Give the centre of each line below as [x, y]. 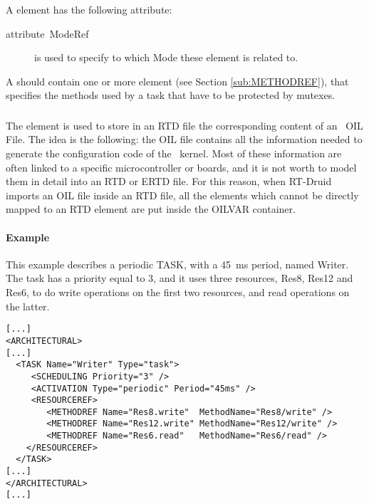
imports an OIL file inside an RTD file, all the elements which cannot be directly [182, 195]
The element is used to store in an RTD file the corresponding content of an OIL [184, 125]
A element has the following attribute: [89, 9]
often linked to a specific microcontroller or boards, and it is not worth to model [181, 167]
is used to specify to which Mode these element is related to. [166, 57]
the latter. [28, 306]
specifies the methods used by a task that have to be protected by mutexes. [171, 95]
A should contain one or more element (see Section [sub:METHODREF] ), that [177, 81]
